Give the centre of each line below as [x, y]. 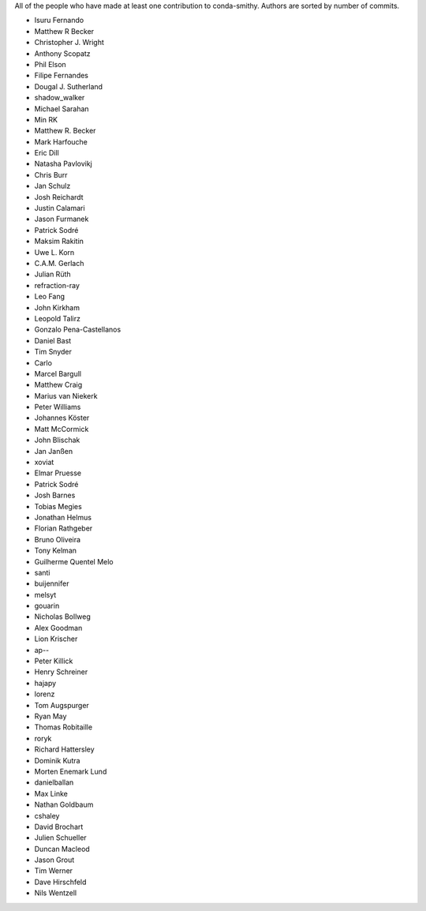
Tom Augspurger [62, 705]
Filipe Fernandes [61, 76]
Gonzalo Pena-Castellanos [78, 330]
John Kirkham [57, 307]
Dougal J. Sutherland [68, 86]
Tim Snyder [53, 352]
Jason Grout [54, 860]
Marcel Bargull [58, 373]
